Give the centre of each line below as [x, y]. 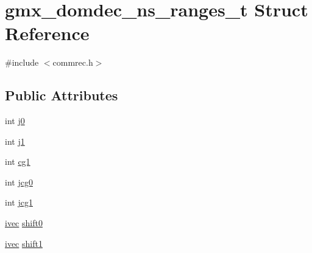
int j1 [15, 141]
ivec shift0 [24, 223]
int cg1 [18, 161]
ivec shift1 [24, 243]
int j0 [15, 121]
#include [22, 62]
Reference [47, 33]
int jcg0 [19, 182]
